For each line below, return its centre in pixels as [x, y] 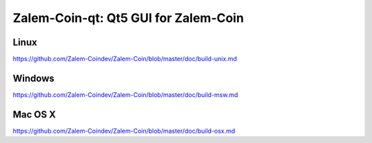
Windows [33, 78]
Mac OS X [34, 114]
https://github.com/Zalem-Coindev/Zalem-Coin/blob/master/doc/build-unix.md [125, 59]
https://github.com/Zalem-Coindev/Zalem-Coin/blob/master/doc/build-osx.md [124, 131]
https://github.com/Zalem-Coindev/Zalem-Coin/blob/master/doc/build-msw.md [125, 95]
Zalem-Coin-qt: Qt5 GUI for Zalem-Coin [128, 18]
